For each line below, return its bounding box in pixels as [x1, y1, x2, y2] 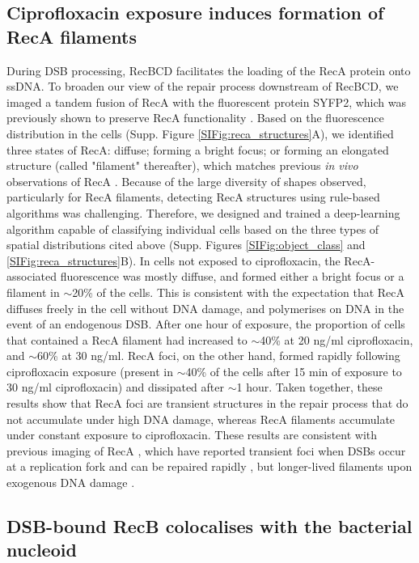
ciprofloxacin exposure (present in [6, 362, 174, 379]
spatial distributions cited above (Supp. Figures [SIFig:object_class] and [6, 236, 366, 253]
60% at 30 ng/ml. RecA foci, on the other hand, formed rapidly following [37, 347, 400, 364]
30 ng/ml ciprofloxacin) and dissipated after [6, 379, 224, 396]
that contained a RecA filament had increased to [6, 331, 248, 348]
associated [6, 268, 57, 285]
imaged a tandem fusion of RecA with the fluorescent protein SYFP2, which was [6, 93, 406, 110]
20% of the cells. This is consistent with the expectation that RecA [72, 283, 405, 300]
